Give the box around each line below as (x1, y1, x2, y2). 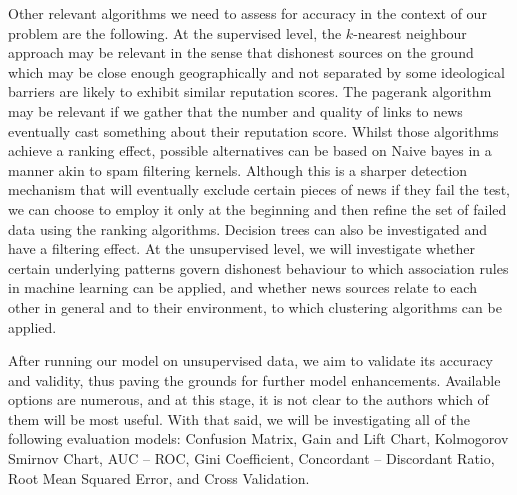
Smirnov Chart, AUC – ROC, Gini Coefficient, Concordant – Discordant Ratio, (8, 448, 495, 469)
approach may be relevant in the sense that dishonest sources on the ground (8, 42, 474, 63)
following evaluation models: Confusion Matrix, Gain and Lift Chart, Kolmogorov (8, 428, 509, 449)
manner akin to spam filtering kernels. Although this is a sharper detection (8, 159, 468, 180)
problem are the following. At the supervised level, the (8, 22, 342, 43)
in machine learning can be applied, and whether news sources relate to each (8, 277, 477, 298)
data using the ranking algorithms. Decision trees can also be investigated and (8, 218, 488, 239)
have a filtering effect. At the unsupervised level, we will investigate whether (8, 238, 475, 259)
